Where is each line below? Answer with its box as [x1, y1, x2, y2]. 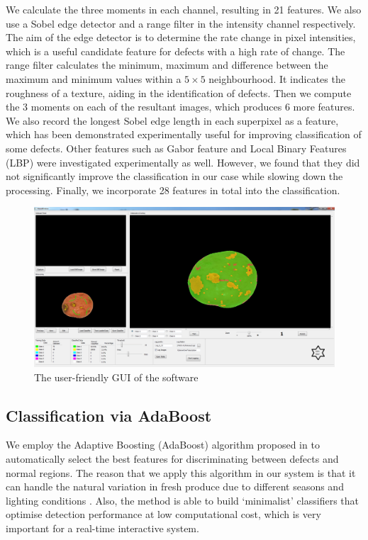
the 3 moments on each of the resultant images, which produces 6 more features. [6, 99, 355, 114]
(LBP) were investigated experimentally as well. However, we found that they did [6, 154, 360, 169]
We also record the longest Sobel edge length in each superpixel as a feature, [6, 113, 339, 128]
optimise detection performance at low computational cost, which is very [6, 507, 321, 522]
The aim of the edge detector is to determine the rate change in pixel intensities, [6, 30, 356, 45]
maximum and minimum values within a [6, 71, 182, 86]
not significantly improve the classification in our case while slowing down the [6, 169, 343, 184]
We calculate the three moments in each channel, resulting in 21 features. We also [6, 2, 362, 16]
